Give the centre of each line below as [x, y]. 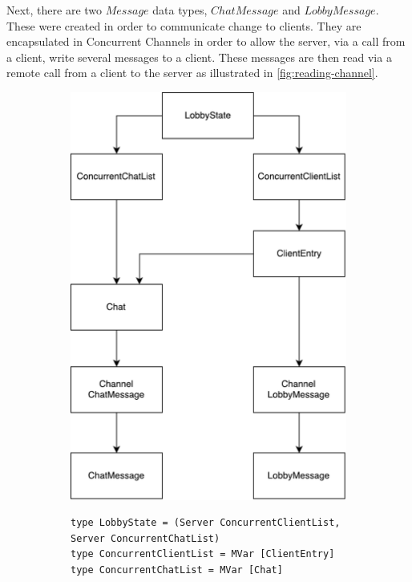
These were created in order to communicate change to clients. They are [184, 25]
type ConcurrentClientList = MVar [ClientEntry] [203, 554]
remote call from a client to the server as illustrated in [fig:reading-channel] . [192, 73]
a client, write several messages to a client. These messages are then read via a [199, 57]
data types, [180, 10]
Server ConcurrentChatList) [145, 538]
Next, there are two [55, 10]
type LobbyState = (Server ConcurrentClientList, [206, 523]
